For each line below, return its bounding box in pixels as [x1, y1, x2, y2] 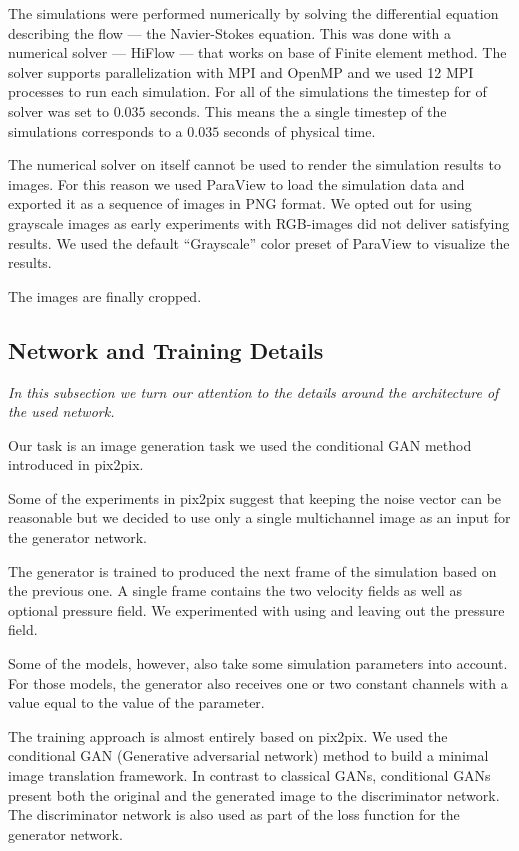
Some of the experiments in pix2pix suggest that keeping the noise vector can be [8, 487, 502, 508]
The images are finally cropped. [8, 285, 202, 306]
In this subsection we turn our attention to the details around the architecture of [8, 381, 499, 402]
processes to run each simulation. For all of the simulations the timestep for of [8, 81, 487, 102]
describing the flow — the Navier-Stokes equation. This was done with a [8, 22, 451, 43]
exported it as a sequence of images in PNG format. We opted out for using [8, 193, 472, 214]
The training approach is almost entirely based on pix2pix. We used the [8, 725, 448, 746]
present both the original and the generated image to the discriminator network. [8, 784, 500, 805]
